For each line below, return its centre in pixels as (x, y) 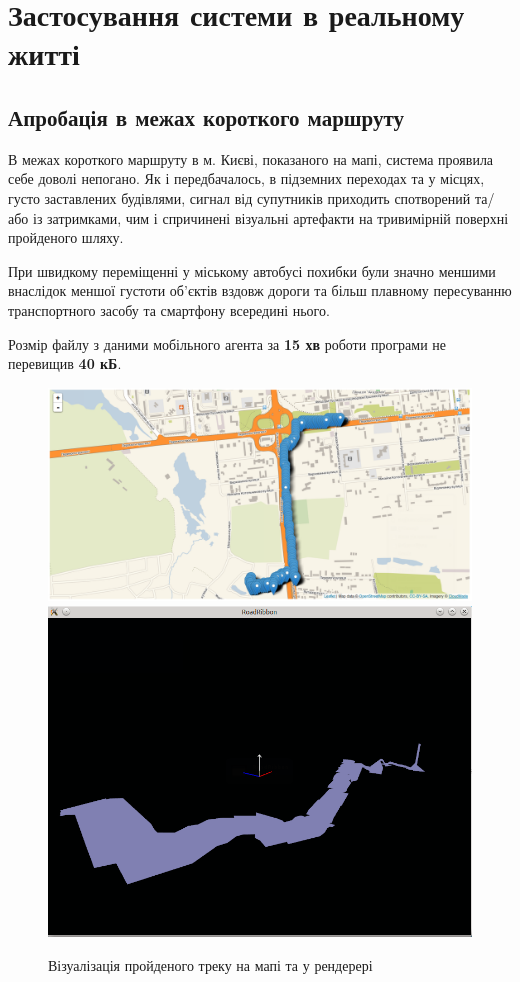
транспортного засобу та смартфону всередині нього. (169, 309)
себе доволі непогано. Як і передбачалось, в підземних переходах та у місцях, (246, 178)
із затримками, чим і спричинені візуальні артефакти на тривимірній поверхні (270, 217)
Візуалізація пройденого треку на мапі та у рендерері (210, 965)
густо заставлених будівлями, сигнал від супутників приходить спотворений (239, 197)
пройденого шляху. (66, 237)
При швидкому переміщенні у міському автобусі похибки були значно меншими (252, 270)
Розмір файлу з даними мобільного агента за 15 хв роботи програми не (227, 343)
